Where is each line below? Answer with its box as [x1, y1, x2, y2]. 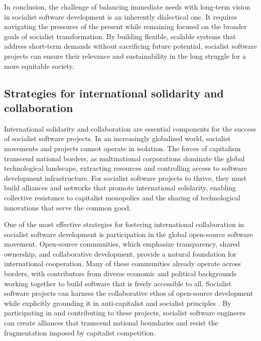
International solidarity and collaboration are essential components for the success [4, 123, 256, 134]
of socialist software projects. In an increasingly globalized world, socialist [4, 133, 231, 144]
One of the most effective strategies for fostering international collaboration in [4, 219, 244, 230]
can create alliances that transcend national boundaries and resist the [4, 317, 218, 328]
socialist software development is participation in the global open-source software [4, 229, 253, 239]
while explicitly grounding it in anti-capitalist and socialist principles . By [4, 297, 231, 308]
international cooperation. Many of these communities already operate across [4, 258, 241, 269]
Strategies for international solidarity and [4, 85, 224, 100]
